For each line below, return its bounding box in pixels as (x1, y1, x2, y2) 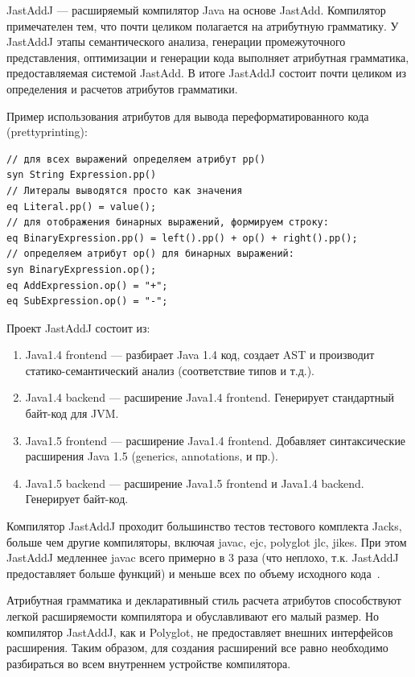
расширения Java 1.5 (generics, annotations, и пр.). (25, 448, 278, 464)
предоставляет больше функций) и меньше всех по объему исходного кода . (6, 564, 380, 581)
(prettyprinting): (6, 123, 88, 140)
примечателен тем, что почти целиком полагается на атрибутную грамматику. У (6, 17, 399, 34)
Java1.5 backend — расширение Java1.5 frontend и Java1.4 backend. (25, 474, 364, 491)
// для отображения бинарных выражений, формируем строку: (6, 217, 329, 229)
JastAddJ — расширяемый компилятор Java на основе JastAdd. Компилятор (6, 2, 386, 18)
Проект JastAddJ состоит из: (6, 319, 150, 336)
